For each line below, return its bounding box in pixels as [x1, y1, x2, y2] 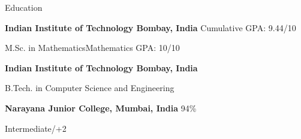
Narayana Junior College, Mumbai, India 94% [5, 101, 197, 114]
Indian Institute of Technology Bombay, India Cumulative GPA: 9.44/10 [5, 21, 296, 34]
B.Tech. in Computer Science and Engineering [5, 81, 174, 94]
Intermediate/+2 [5, 122, 67, 134]
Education [5, 1, 43, 13]
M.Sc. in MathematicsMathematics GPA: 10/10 [5, 41, 180, 54]
